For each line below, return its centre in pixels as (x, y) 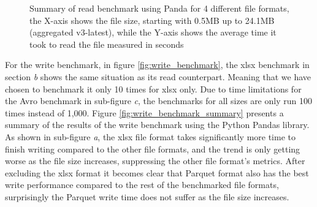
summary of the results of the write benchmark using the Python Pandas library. (157, 125)
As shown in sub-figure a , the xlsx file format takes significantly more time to (150, 136)
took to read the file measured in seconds (107, 44)
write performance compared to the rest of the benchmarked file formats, (142, 185)
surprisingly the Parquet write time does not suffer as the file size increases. (147, 196)
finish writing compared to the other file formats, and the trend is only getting (153, 149)
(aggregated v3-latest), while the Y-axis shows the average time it (153, 32)
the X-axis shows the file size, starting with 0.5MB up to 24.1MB (152, 20)
